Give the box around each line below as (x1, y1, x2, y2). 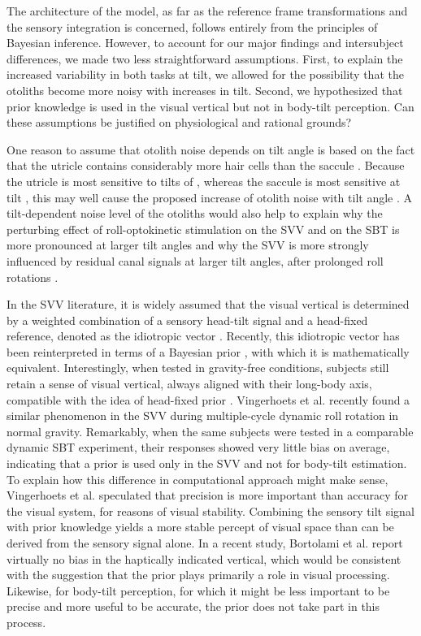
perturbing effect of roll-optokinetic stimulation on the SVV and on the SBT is (7, 220, 400, 237)
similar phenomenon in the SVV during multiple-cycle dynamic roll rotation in (7, 407, 399, 424)
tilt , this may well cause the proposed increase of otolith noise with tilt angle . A (7, 188, 413, 206)
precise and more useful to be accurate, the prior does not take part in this (7, 598, 380, 615)
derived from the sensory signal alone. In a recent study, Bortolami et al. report (7, 534, 403, 551)
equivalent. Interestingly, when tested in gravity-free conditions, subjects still (7, 359, 389, 376)
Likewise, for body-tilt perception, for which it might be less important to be (7, 582, 390, 599)
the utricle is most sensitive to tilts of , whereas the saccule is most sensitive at (7, 172, 401, 189)
